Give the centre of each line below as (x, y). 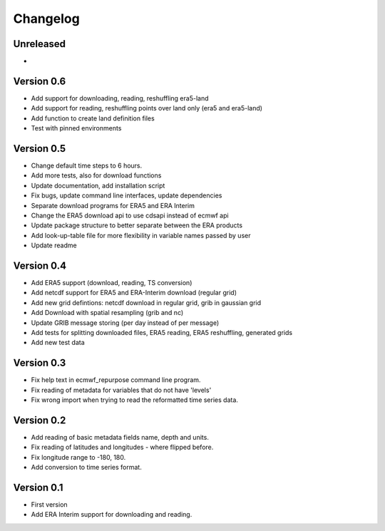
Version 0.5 (40, 149)
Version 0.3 (40, 363)
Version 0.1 (38, 488)
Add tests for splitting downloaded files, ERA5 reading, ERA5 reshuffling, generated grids (161, 333)
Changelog (46, 19)
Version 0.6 (40, 81)
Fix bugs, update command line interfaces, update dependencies (127, 195)
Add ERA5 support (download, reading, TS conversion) (112, 283)
